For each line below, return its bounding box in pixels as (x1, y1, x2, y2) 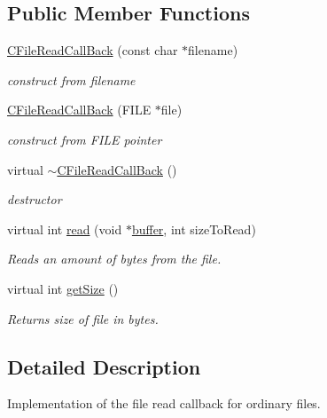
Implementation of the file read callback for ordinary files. (7, 394, 321, 413)
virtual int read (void (7, 219, 122, 238)
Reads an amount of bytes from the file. (7, 249, 222, 268)
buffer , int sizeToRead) (131, 219, 256, 238)
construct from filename (7, 70, 136, 89)
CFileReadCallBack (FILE (7, 100, 152, 119)
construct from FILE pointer (7, 130, 162, 148)
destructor (7, 190, 62, 209)
